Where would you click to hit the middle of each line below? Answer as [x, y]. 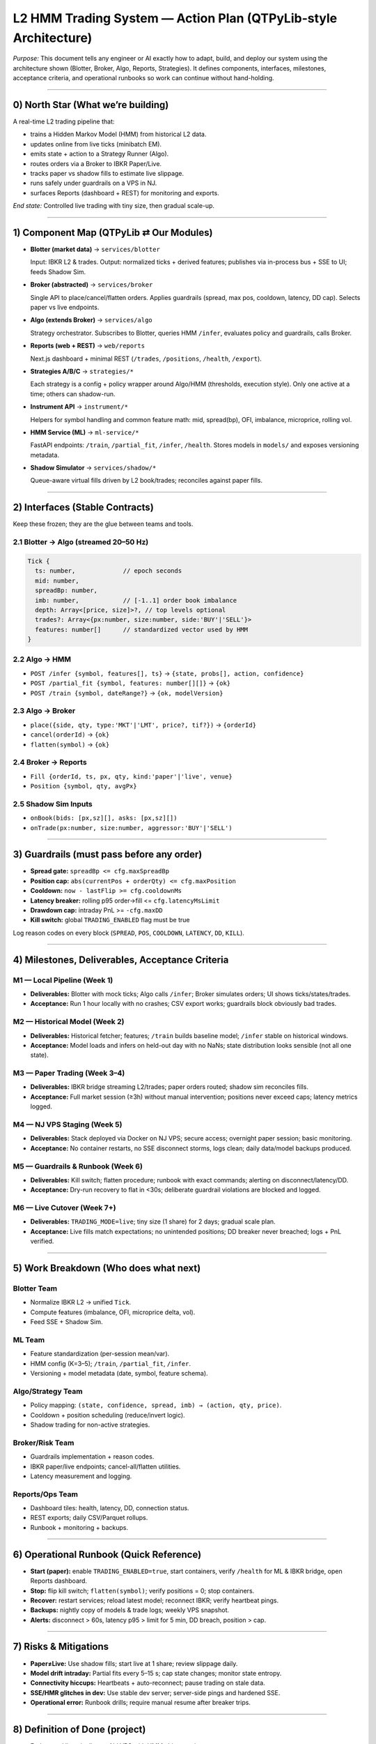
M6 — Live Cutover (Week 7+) [64, 1208]
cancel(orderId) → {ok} [70, 735]
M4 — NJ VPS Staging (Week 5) [68, 1125]
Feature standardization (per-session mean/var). [100, 1354]
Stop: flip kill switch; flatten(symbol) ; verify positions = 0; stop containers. [142, 1591]
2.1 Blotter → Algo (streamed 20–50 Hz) [81, 542]
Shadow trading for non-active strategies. [90, 1424]
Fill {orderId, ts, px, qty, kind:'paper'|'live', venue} [131, 776]
